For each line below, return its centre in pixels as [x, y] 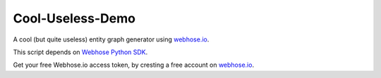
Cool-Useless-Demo [74, 18]
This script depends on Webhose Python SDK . [80, 52]
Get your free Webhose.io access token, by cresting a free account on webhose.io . [133, 65]
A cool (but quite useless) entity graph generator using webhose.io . [111, 39]
